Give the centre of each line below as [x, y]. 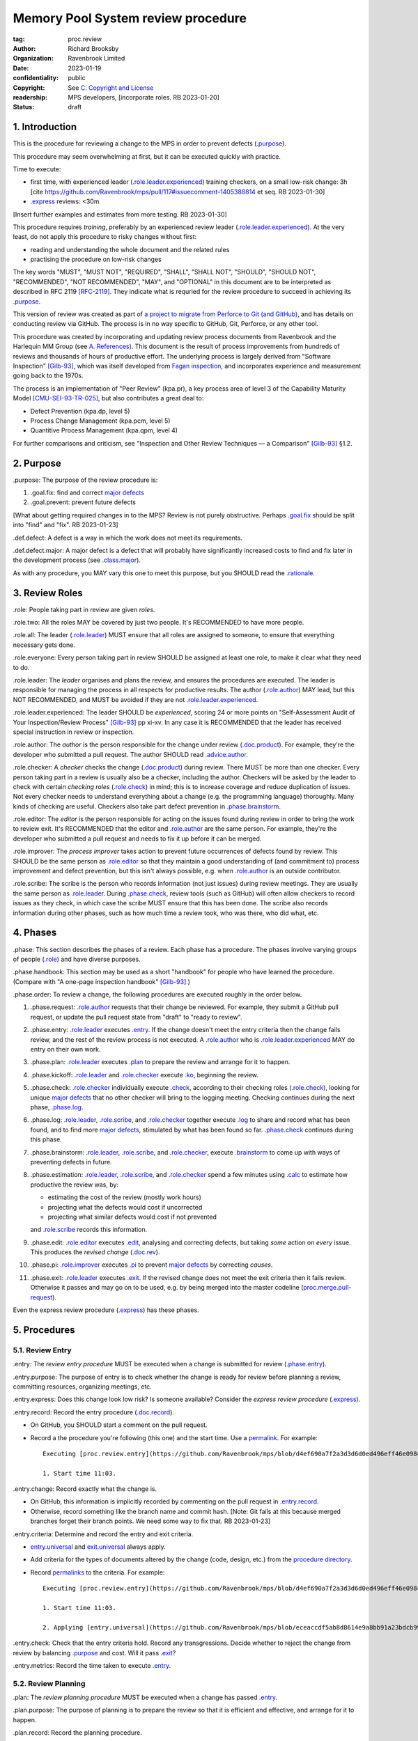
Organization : [33, 58]
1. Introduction [45, 127]
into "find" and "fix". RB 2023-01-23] [65, 525]
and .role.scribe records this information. [89, 1230]
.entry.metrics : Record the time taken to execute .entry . [92, 1665]
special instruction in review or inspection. [73, 732]
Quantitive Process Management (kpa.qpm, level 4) [104, 430]
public [77, 78]
